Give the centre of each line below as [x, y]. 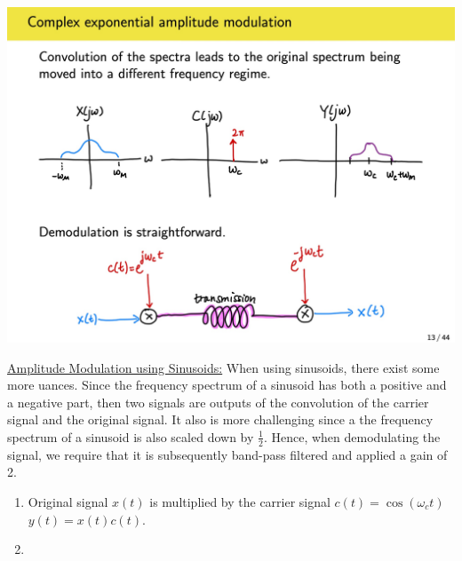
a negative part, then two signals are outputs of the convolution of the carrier [218, 402]
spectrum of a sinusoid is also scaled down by [131, 436]
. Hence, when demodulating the [352, 436]
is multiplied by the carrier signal [240, 501]
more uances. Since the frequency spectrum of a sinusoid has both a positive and [227, 385]
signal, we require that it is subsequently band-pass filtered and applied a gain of [227, 454]
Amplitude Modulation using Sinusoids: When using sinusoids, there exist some [223, 367]
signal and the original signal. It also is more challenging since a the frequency [220, 419]
